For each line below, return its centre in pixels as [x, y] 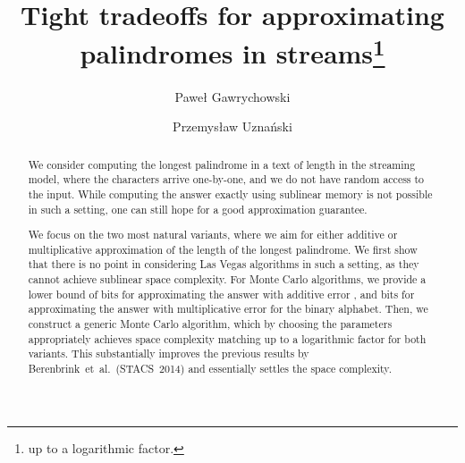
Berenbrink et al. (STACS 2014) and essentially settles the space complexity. [210, 369]
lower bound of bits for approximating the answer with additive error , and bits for [221, 294]
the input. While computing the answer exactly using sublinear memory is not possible [230, 194]
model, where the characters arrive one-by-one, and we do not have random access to [226, 179]
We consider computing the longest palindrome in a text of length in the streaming [222, 164]
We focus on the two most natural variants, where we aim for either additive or [213, 235]
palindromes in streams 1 [232, 51]
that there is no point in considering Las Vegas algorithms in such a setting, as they [224, 264]
